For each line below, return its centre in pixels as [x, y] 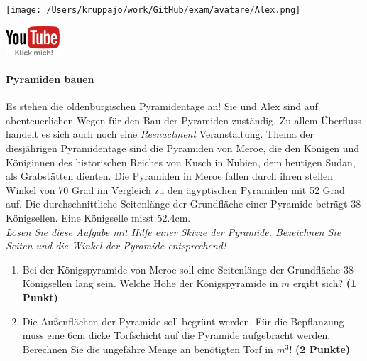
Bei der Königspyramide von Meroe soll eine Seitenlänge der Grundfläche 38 [188, 269]
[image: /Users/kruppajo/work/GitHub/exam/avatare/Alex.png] [153, 10]
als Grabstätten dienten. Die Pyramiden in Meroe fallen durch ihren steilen [170, 176]
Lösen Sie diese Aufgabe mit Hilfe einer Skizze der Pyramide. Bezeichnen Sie [174, 231]
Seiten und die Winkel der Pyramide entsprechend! [116, 246]
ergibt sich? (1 [325, 283]
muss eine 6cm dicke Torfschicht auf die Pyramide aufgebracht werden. [176, 335]
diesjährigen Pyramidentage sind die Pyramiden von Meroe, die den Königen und [183, 148]
